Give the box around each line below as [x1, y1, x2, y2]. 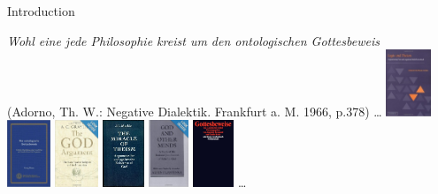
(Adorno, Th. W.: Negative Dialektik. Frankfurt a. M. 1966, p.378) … [7, 101, 382, 120]
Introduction [7, 2, 75, 19]
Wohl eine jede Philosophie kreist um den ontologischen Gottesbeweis [7, 31, 380, 49]
